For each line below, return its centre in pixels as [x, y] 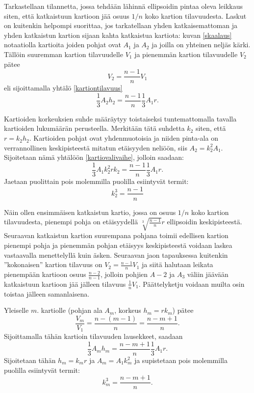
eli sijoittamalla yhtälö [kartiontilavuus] [63, 88]
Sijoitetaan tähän [30, 360]
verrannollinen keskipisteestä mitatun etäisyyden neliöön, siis [96, 147]
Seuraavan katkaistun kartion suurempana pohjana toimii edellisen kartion [116, 235]
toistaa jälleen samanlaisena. [47, 293]
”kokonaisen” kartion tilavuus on [53, 264]
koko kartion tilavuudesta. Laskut [196, 15]
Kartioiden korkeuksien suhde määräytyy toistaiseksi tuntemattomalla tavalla [120, 118]
